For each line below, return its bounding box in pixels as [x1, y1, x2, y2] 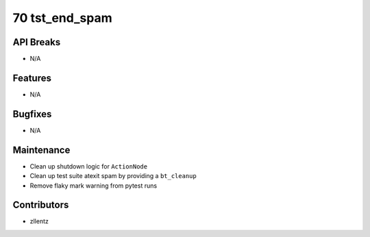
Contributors [12, 199, 69, 211]
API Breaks [12, 36, 61, 48]
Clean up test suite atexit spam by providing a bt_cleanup [29, 172, 197, 180]
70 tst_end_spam [12, 10, 112, 25]
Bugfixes [12, 108, 52, 120]
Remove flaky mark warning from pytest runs [29, 182, 158, 190]
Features [12, 72, 51, 84]
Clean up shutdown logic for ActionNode [29, 162, 147, 171]
